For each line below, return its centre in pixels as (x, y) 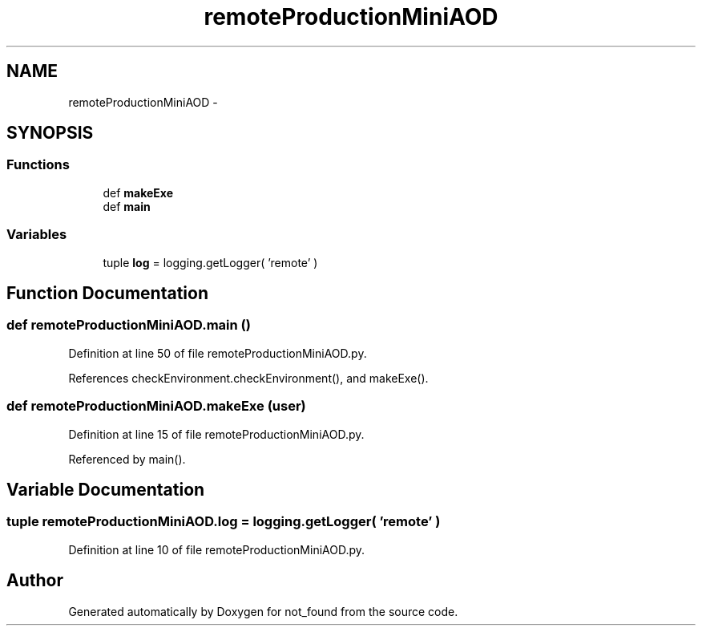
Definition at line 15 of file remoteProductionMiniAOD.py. (216, 434)
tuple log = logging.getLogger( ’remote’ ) (210, 262)
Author (35, 581)
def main (127, 206)
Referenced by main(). (127, 459)
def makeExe (138, 192)
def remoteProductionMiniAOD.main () (129, 325)
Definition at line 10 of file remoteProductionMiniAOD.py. (217, 549)
